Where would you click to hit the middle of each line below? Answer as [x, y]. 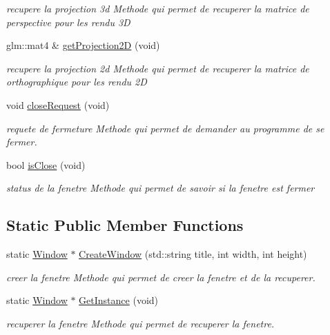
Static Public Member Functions [125, 225]
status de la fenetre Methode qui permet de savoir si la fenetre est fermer [161, 188]
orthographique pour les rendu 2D [77, 82]
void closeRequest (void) [58, 104]
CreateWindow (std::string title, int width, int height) [193, 254]
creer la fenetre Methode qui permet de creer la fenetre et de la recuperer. [161, 277]
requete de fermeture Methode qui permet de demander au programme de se [165, 128]
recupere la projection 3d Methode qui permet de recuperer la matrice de [158, 8]
